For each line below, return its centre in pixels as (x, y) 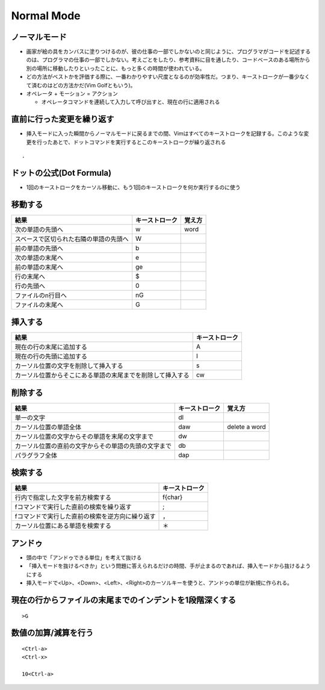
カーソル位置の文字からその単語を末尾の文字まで (84, 437)
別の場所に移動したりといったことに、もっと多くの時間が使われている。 (116, 68)
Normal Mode (46, 16)
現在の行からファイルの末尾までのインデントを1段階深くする (124, 600)
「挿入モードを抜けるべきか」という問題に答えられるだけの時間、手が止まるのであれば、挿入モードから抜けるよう (169, 566)
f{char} (173, 497)
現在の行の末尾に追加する (51, 347)
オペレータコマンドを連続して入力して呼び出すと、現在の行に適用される (131, 102)
